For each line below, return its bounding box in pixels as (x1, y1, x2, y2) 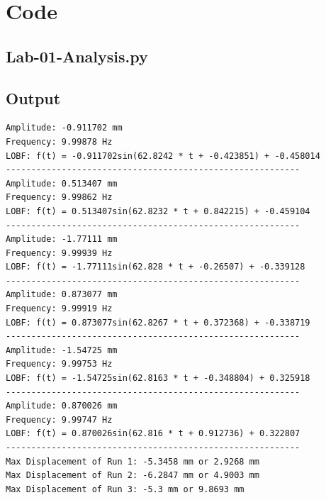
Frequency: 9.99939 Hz (6, 248, 113, 258)
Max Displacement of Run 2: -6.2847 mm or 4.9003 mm (6, 470, 259, 481)
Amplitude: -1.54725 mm (6, 345, 118, 355)
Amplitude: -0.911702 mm (6, 123, 123, 133)
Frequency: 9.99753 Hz (6, 359, 113, 370)
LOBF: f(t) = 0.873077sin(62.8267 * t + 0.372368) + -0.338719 (6, 317, 310, 328)
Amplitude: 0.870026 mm (6, 401, 118, 411)
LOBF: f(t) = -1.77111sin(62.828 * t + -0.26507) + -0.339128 (6, 262, 305, 272)
